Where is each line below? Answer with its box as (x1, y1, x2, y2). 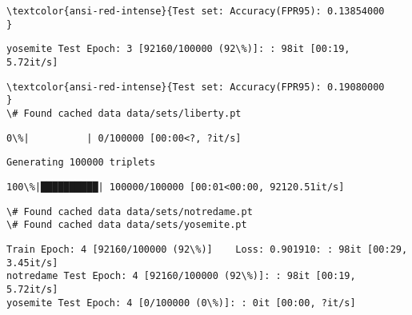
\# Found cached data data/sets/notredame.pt (6, 205, 253, 217)
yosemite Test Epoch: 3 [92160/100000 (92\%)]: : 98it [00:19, (6, 43, 350, 55)
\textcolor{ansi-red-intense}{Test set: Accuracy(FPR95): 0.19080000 (6, 81, 385, 93)
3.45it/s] (6, 257, 58, 269)
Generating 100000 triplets (6, 157, 156, 169)
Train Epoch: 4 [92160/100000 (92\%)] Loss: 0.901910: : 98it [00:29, (6, 243, 408, 255)
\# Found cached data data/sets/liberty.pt (6, 107, 242, 119)
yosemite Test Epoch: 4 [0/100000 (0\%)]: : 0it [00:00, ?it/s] (6, 297, 356, 309)
